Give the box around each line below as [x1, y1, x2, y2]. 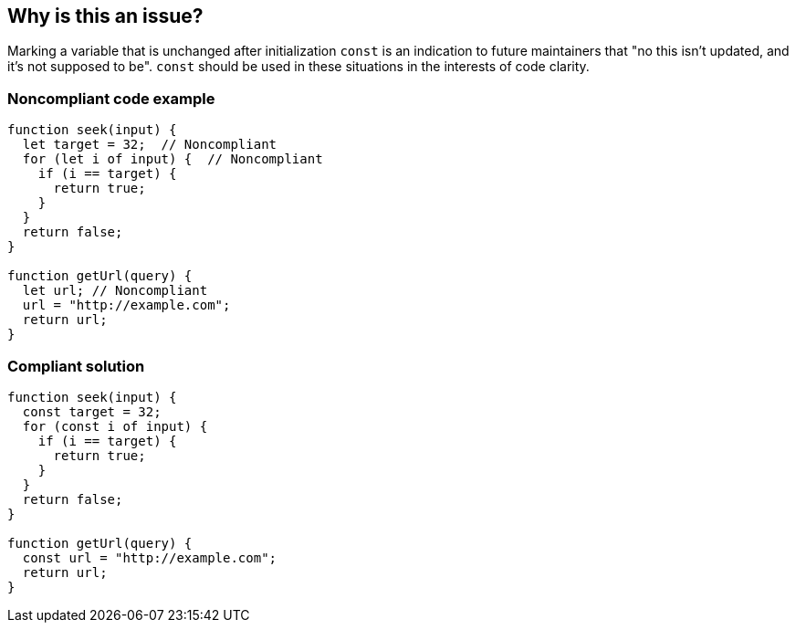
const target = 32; [22, 404, 162, 419]
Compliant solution [7, 356, 145, 375]
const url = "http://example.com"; [22, 550, 278, 565]
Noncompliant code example [7, 89, 215, 108]
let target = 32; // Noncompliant [22, 137, 278, 152]
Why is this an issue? [7, 5, 204, 27]
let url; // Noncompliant [22, 283, 208, 299]
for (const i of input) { [22, 418, 208, 434]
